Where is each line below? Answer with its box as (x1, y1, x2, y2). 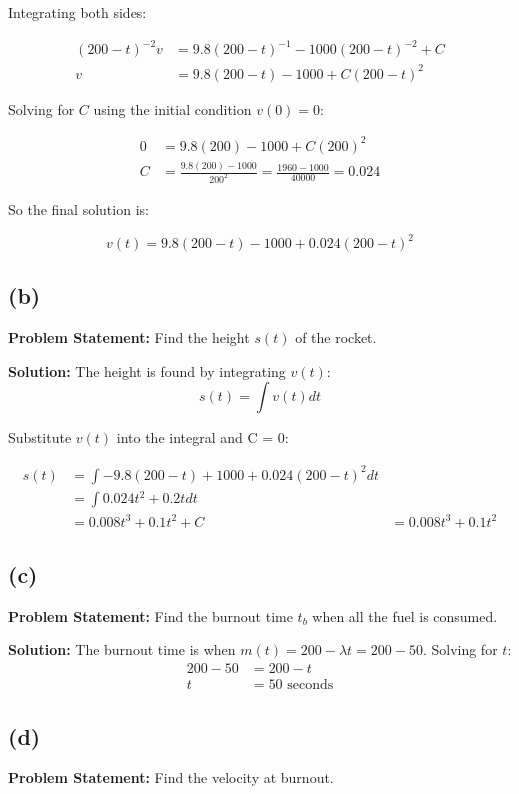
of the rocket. (295, 327, 377, 348)
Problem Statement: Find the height (8, 327, 250, 348)
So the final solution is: (8, 199, 149, 219)
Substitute (8, 427, 72, 448)
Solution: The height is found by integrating (8, 360, 286, 381)
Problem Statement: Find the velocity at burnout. (8, 767, 334, 788)
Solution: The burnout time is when (8, 639, 236, 660)
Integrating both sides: (8, 2, 147, 22)
